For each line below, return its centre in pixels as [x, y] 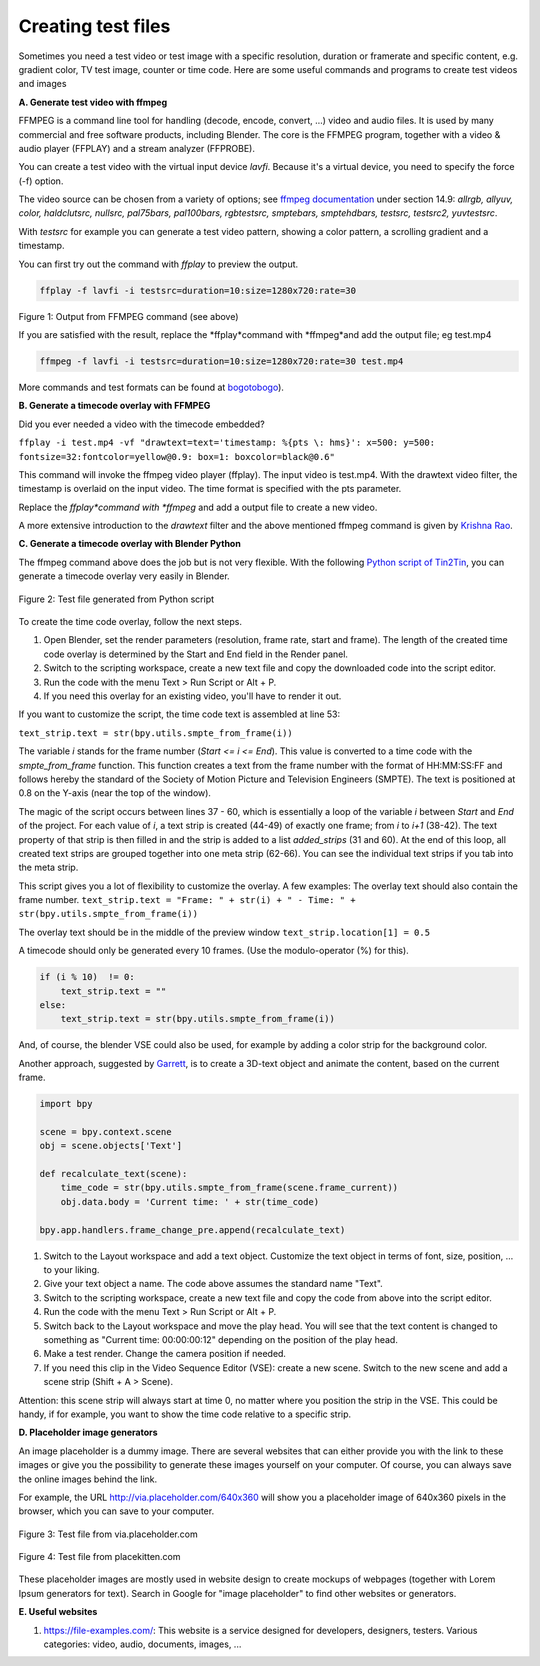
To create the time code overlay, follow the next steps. [130, 622]
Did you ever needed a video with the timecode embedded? [141, 424]
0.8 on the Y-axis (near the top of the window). [115, 793]
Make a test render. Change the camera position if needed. [165, 1354]
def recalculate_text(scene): [113, 1174]
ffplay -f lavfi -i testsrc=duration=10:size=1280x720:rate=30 [198, 290]
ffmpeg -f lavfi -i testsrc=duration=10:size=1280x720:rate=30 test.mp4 [221, 361]
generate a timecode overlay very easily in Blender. [124, 576]
